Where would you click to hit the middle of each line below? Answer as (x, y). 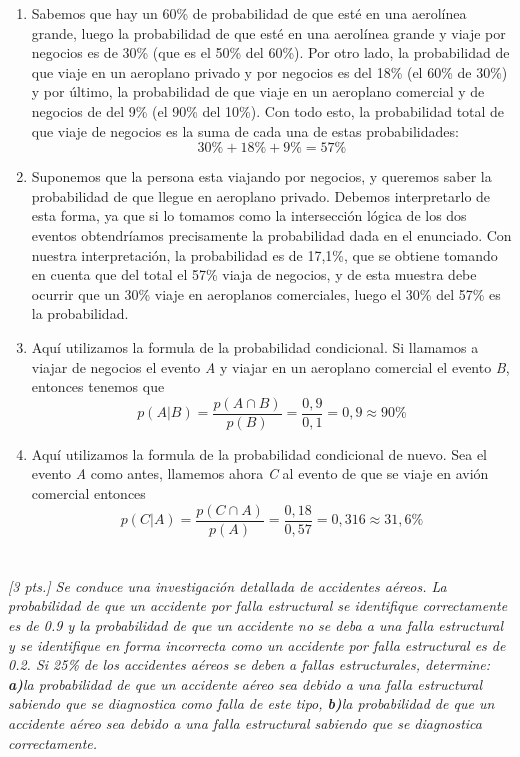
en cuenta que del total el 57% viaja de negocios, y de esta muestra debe (254, 274)
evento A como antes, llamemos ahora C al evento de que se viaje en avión (260, 473)
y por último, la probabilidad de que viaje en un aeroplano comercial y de (258, 91)
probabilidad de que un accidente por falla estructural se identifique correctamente (258, 605)
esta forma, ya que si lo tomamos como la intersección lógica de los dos (249, 215)
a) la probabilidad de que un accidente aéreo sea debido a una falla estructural (245, 683)
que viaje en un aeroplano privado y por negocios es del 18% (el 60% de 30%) (269, 71)
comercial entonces (88, 492)
